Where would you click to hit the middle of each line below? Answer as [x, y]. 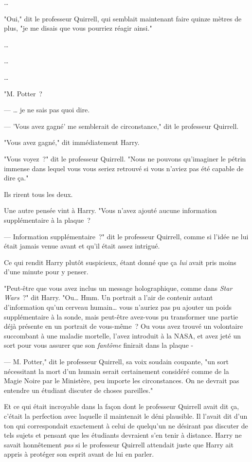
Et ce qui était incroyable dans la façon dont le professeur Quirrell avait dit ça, [122, 406]
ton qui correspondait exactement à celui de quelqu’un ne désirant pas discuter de [126, 425]
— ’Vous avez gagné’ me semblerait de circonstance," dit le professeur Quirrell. [121, 126]
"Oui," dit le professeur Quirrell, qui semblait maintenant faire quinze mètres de [123, 18]
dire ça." [16, 178]
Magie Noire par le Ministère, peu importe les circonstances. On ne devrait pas [122, 381]
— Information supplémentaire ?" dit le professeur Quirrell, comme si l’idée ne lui [126, 236]
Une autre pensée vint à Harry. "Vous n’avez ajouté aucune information [110, 210]
